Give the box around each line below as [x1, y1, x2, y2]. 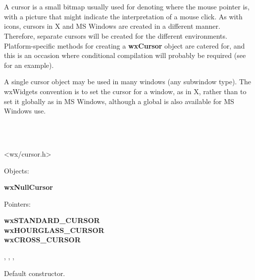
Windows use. [4, 106, 46, 116]
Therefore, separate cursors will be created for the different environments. [4, 30, 227, 41]
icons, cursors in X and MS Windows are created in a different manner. [4, 21, 220, 31]
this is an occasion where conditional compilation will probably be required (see [4, 50, 246, 60]
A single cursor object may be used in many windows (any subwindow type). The [4, 76, 251, 87]
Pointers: [4, 198, 31, 209]
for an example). [4, 59, 54, 70]
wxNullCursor [4, 182, 53, 192]
